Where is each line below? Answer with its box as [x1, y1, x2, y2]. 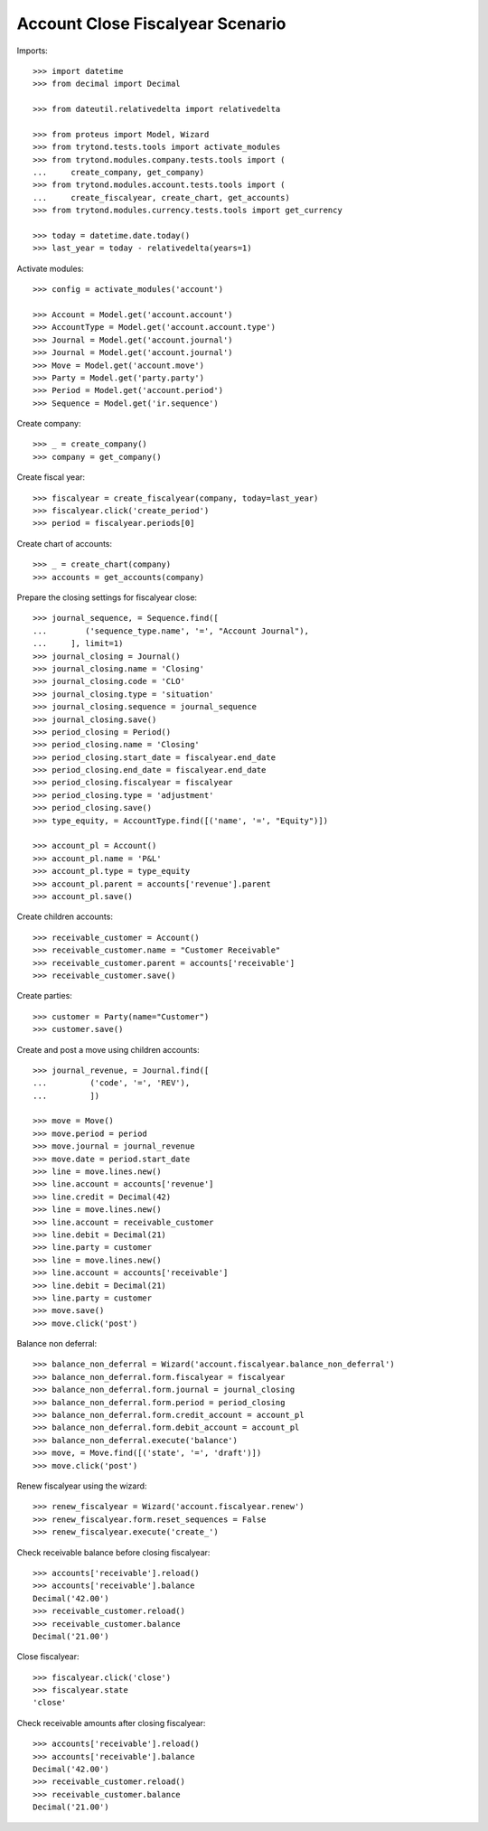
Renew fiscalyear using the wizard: [16, 1480, 147, 1491]
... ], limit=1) [33, 638, 124, 649]
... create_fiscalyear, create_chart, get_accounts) [33, 192, 291, 202]
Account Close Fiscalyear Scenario [16, 14, 286, 33]
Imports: [16, 45, 49, 56]
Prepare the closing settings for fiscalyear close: [16, 592, 198, 603]
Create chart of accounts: [16, 538, 113, 549]
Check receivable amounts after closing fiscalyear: [16, 1717, 206, 1728]
